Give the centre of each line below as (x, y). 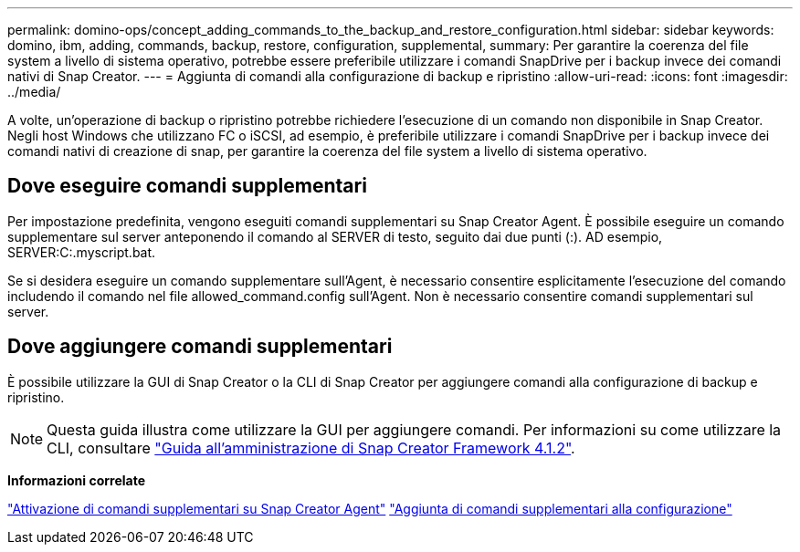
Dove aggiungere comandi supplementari (200, 347)
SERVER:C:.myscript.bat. (82, 252)
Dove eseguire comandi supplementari (187, 186)
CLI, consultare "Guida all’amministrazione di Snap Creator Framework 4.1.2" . (311, 448)
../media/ (34, 92)
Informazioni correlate (77, 480)
